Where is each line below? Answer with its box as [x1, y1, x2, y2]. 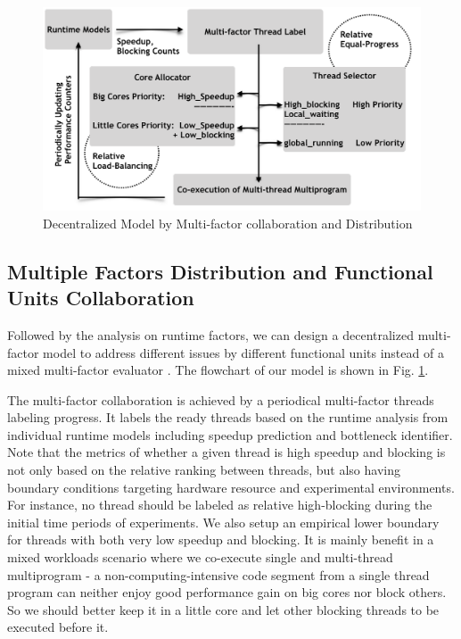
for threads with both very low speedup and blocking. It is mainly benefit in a [7, 530, 434, 549]
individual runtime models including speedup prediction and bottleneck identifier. [7, 425, 453, 444]
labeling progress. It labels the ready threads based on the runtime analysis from [7, 408, 449, 427]
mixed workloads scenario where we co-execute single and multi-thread [7, 548, 393, 567]
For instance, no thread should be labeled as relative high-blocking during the [7, 495, 432, 514]
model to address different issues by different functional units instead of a [43, 343, 444, 361]
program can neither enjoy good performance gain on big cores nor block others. [7, 583, 447, 602]
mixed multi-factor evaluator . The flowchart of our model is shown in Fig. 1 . [7, 361, 429, 379]
